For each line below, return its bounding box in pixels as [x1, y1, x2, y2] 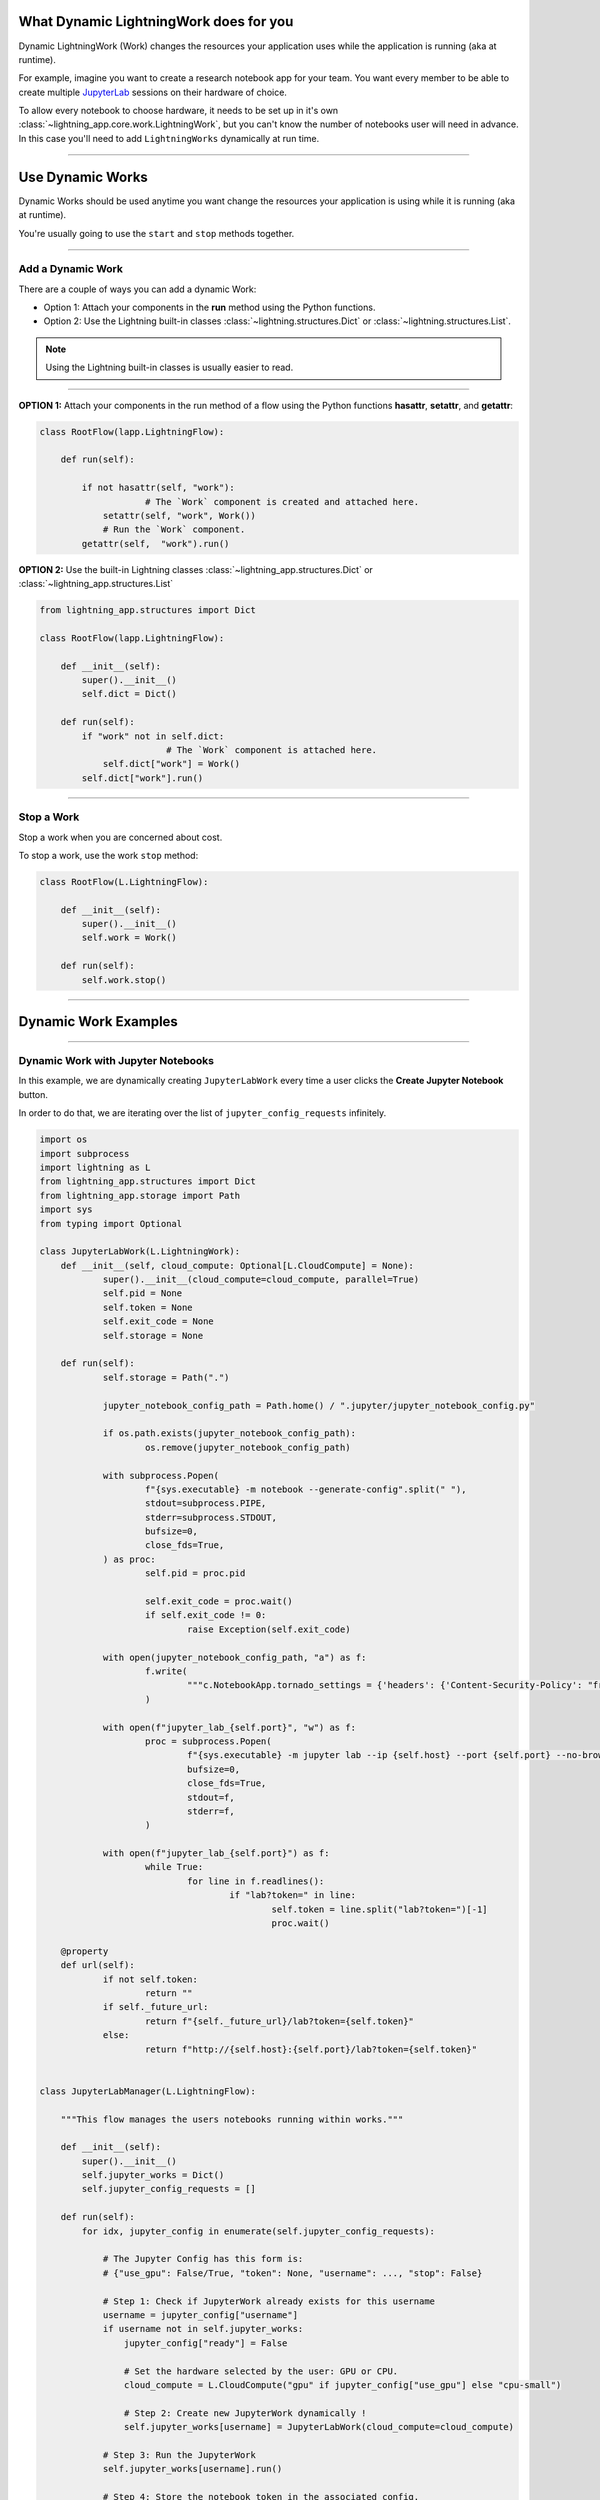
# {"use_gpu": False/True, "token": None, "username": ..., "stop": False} [102, 2267, 483, 2279]
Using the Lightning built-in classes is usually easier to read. [45, 361, 294, 374]
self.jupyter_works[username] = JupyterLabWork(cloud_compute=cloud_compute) [123, 2421, 515, 2433]
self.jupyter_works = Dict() [81, 2170, 225, 2181]
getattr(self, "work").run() [81, 538, 230, 549]
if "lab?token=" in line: [229, 1890, 357, 1901]
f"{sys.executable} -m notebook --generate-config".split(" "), [145, 1483, 467, 1495]
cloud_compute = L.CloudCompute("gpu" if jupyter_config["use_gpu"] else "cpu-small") [123, 2379, 562, 2390]
